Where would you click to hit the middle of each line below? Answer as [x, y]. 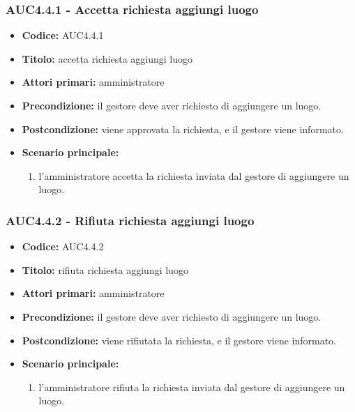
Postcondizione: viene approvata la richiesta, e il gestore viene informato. [183, 129]
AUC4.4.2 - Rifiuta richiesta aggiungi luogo [130, 220]
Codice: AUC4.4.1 [63, 35]
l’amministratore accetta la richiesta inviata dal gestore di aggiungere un [194, 175]
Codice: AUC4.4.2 [63, 246]
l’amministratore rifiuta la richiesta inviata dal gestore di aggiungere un [192, 387]
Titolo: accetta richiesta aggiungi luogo [107, 58]
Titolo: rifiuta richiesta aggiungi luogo [105, 269]
